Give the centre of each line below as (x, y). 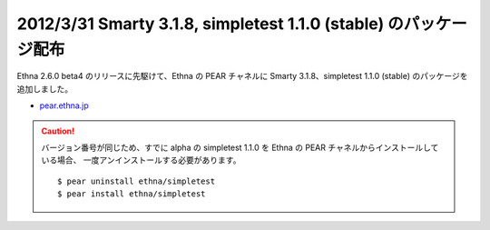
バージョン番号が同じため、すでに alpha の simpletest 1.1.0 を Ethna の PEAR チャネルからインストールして (240, 147)
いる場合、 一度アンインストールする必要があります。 (141, 160)
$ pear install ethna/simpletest (132, 194)
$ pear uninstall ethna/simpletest (137, 181)
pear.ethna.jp (64, 105)
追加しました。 (44, 89)
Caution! (58, 131)
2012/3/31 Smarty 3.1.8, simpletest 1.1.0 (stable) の (210, 24)
